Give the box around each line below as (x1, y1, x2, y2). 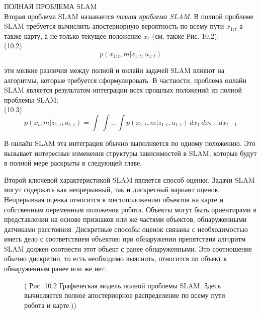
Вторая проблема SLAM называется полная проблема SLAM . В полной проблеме (4, 11, 253, 21)
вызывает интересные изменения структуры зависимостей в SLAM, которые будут (4, 147, 257, 158)
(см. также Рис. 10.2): (152, 30, 219, 41)
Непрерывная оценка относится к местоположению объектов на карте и (4, 194, 223, 204)
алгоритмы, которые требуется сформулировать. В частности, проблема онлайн (4, 74, 246, 85)
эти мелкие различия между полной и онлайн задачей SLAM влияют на (4, 64, 224, 75)
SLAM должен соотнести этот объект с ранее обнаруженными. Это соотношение (4, 243, 252, 254)
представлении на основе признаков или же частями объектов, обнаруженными (4, 214, 247, 224)
